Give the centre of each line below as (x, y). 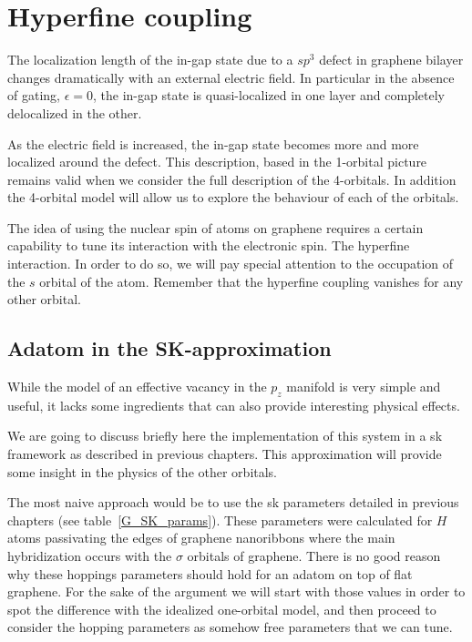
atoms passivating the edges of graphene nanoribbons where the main (201, 538)
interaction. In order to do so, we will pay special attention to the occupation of (231, 264)
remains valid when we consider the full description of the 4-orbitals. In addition (232, 179)
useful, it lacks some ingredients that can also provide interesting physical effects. (234, 405)
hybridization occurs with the (90, 555)
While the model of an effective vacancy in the (137, 387)
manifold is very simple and (364, 387)
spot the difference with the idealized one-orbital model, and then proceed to (222, 609)
